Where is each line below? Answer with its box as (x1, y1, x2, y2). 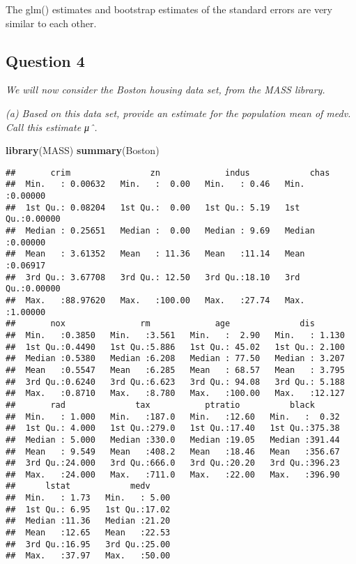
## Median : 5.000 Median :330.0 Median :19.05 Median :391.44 (6, 434, 340, 445)
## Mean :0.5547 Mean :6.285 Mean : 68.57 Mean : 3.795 (6, 365, 345, 375)
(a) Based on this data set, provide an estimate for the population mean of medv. (6, 105, 351, 120)
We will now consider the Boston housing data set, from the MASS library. (6, 82, 325, 97)
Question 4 (6, 49, 85, 71)
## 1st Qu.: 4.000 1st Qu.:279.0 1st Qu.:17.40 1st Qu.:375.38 (6, 423, 340, 434)
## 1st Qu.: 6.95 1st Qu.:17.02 (6, 504, 171, 515)
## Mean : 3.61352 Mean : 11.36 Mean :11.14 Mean (6, 249, 305, 259)
